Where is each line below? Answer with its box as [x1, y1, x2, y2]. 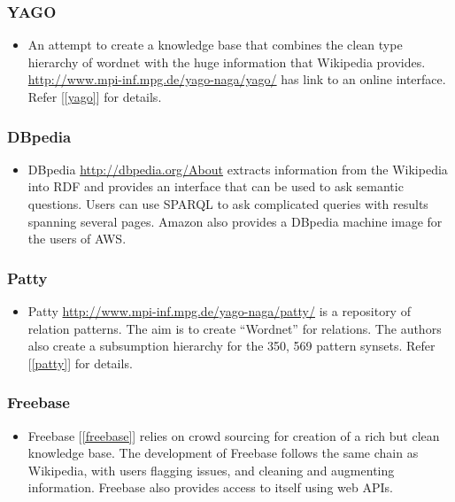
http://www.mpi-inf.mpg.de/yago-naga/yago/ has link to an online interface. [27, 70, 446, 89]
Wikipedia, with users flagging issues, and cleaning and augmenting [27, 460, 395, 479]
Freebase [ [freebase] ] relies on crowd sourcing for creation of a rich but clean [27, 426, 440, 444]
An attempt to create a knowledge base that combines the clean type [27, 35, 403, 54]
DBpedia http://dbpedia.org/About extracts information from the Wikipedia [27, 159, 448, 178]
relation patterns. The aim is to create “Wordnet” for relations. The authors [27, 319, 442, 337]
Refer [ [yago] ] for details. [27, 88, 162, 105]
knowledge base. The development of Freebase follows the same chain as [27, 444, 419, 462]
